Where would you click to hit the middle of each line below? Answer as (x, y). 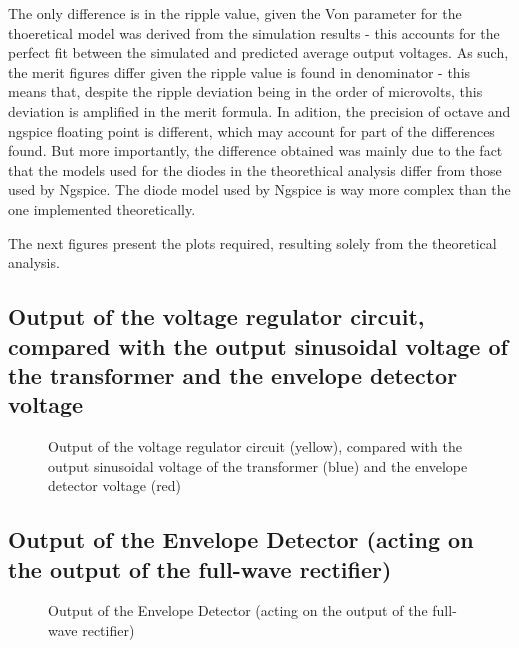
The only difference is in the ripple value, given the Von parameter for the (235, 13)
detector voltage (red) (115, 485)
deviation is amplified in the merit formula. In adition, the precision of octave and (259, 110)
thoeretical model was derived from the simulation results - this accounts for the (254, 32)
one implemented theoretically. (102, 208)
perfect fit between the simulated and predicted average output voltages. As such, (258, 52)
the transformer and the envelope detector (233, 374)
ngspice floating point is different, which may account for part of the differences (251, 130)
